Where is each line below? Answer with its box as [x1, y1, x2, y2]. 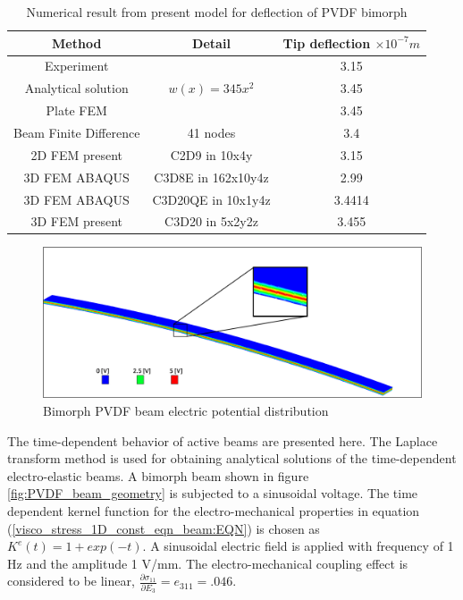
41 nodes [187, 123, 236, 141]
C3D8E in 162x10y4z [154, 167, 269, 186]
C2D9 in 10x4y [170, 145, 253, 164]
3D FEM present [30, 212, 122, 231]
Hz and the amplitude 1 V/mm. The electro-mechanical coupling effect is [7, 554, 408, 572]
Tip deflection [282, 33, 371, 52]
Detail [192, 33, 231, 52]
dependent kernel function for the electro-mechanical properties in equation [7, 501, 420, 520]
